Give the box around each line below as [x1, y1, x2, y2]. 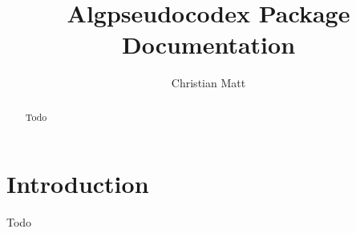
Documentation [121, 28, 296, 61]
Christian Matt [171, 74, 246, 91]
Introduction [6, 167, 149, 200]
